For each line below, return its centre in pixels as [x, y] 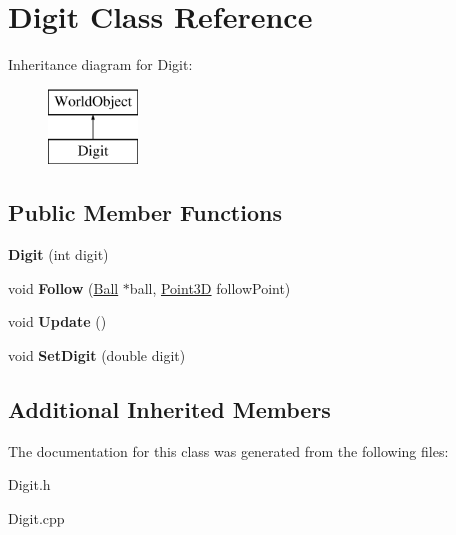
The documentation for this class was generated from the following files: [228, 450]
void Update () [57, 321]
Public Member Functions [145, 212]
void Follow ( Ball [63, 287]
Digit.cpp [36, 517]
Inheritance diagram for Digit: [100, 64]
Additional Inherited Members [169, 408]
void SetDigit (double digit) [97, 354]
